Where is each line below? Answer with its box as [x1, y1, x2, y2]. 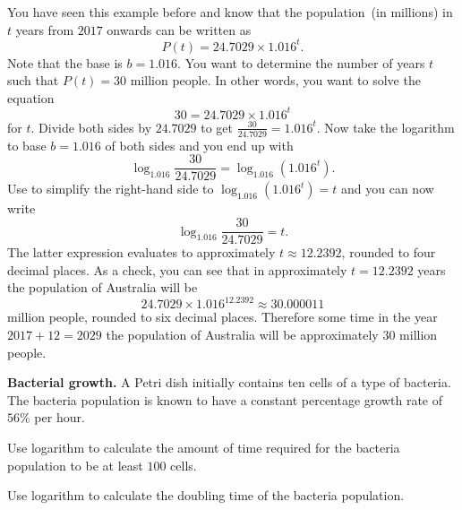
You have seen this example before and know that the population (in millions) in [7, 3, 453, 21]
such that [7, 71, 59, 90]
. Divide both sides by [30, 117, 152, 136]
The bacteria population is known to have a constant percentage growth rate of [7, 390, 443, 409]
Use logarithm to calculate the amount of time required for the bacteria [7, 437, 400, 456]
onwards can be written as [107, 20, 252, 39]
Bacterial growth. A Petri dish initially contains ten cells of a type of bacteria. [7, 373, 451, 392]
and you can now [341, 179, 434, 198]
